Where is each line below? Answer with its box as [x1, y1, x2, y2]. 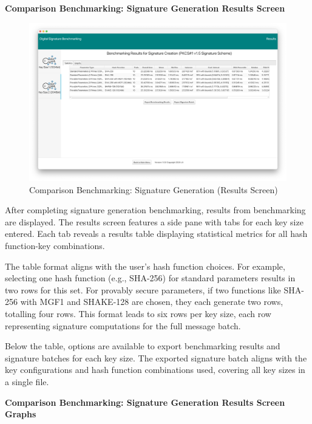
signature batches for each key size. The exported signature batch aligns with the [5, 351, 307, 364]
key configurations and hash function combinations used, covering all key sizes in [5, 363, 305, 376]
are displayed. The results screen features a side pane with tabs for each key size [5, 215, 304, 228]
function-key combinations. [5, 239, 105, 251]
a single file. [5, 375, 49, 388]
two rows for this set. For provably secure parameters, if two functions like [5, 283, 281, 296]
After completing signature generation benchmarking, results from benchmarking [5, 203, 306, 216]
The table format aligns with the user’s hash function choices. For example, [5, 259, 285, 272]
